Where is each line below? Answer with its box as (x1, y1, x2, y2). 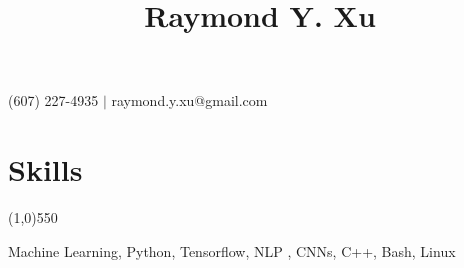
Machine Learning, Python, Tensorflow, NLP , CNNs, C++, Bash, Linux (8, 240, 456, 261)
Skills (8, 149, 83, 190)
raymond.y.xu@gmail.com (111, 90, 268, 111)
